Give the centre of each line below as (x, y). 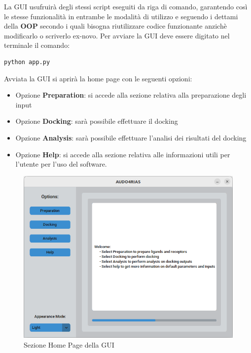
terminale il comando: (37, 45)
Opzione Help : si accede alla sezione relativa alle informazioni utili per (123, 154)
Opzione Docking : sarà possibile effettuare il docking (97, 121)
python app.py (27, 62)
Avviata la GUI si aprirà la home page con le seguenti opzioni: (98, 78)
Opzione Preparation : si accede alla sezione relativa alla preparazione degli (131, 95)
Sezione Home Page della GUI (69, 344)
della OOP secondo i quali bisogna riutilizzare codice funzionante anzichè (115, 26)
